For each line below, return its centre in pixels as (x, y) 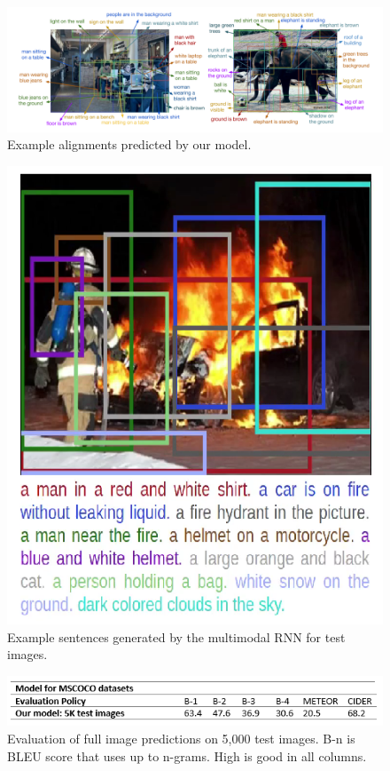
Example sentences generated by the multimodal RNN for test (176, 636)
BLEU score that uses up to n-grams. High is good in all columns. (187, 755)
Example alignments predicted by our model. (129, 144)
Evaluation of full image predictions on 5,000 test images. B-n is (181, 738)
